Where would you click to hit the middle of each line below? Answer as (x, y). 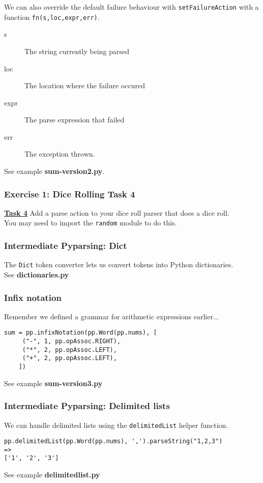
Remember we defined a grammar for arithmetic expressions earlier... (112, 316)
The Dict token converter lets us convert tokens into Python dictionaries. (119, 264)
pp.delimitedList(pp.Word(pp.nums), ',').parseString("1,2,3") (113, 441)
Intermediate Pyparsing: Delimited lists (87, 406)
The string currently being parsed (77, 51)
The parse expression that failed (75, 120)
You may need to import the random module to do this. (91, 223)
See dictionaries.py (37, 274)
